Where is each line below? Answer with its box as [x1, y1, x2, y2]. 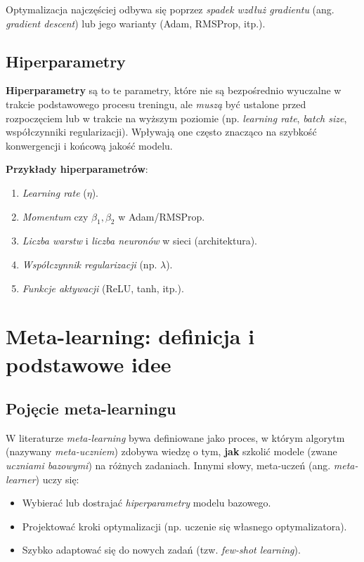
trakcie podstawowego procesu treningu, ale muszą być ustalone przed [6, 96, 306, 111]
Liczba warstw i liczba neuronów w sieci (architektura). [22, 233, 257, 248]
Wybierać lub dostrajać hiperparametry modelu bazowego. [22, 495, 271, 510]
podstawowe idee [6, 349, 171, 378]
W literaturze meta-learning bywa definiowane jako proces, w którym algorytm [6, 430, 345, 445]
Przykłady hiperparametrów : [6, 162, 148, 176]
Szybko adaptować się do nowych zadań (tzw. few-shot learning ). [22, 542, 301, 557]
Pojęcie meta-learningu [6, 398, 176, 419]
